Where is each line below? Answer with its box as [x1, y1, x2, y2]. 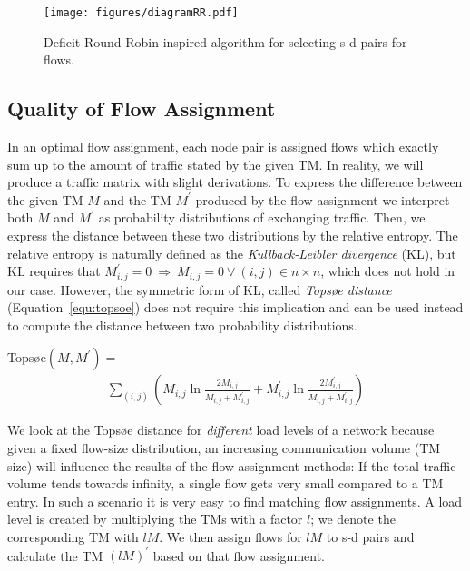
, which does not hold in [320, 261, 455, 281]
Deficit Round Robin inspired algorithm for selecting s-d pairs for [44, 32, 407, 51]
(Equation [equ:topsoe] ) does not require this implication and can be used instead [7, 298, 464, 317]
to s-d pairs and [326, 527, 415, 546]
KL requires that [7, 261, 101, 281]
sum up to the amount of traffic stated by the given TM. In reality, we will [7, 154, 424, 173]
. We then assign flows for [159, 527, 302, 546]
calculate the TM [7, 546, 103, 565]
